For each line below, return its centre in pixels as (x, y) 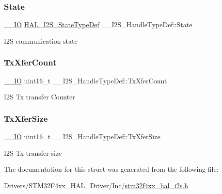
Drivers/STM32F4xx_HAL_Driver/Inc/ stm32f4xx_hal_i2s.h (96, 185)
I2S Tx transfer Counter (40, 97)
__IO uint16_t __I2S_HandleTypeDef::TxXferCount (86, 80)
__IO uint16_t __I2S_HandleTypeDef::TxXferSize (82, 137)
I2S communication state (41, 40)
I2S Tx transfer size (33, 153)
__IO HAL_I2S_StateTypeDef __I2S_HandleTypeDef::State (98, 24)
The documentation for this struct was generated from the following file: (111, 169)
